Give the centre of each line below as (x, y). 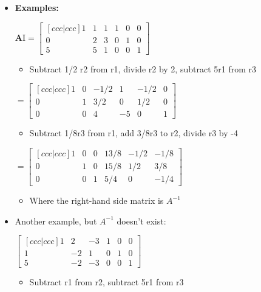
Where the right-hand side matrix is (97, 200)
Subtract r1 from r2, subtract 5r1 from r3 (107, 282)
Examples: (37, 7)
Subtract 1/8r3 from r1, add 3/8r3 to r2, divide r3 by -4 (134, 133)
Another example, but (56, 221)
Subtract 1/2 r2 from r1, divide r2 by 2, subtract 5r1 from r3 (143, 68)
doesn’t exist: (141, 221)
